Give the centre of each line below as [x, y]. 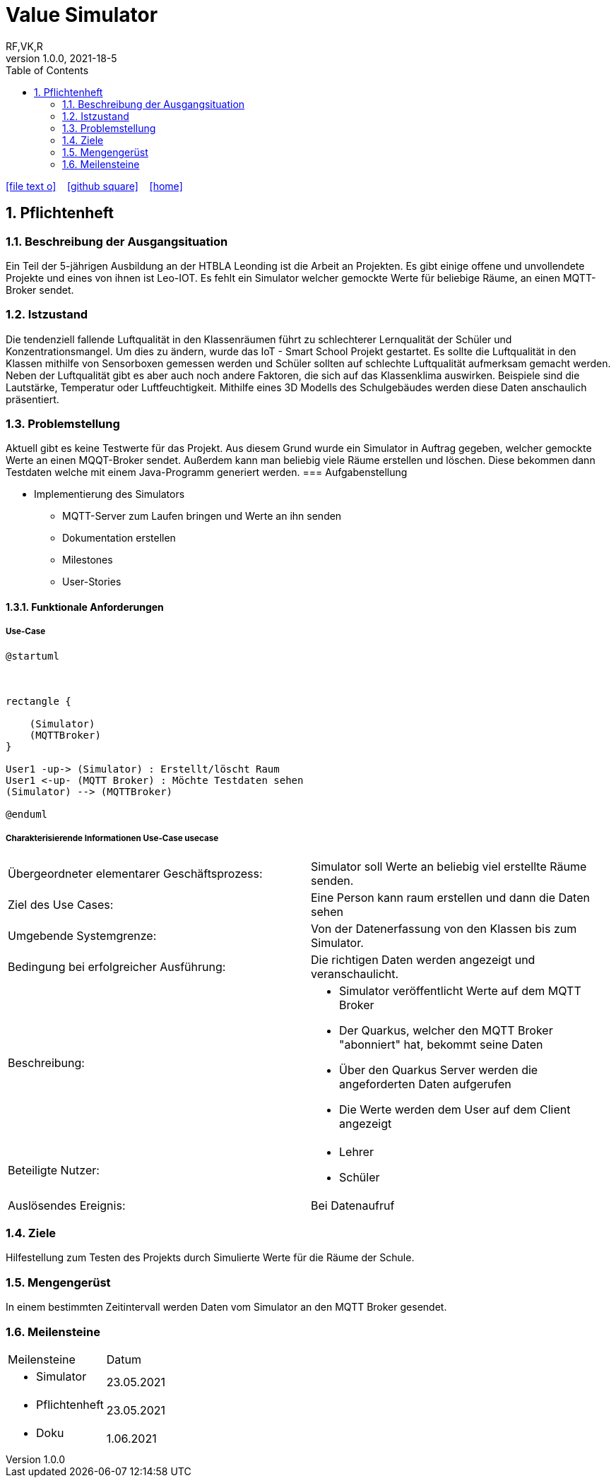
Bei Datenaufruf [353, 1205]
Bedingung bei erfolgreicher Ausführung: [117, 966]
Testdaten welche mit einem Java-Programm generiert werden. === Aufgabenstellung [207, 472]
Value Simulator [82, 15]
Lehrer [356, 1151]
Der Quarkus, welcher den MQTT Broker [446, 1030]
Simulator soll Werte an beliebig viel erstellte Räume [449, 866]
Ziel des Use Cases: [61, 904]
